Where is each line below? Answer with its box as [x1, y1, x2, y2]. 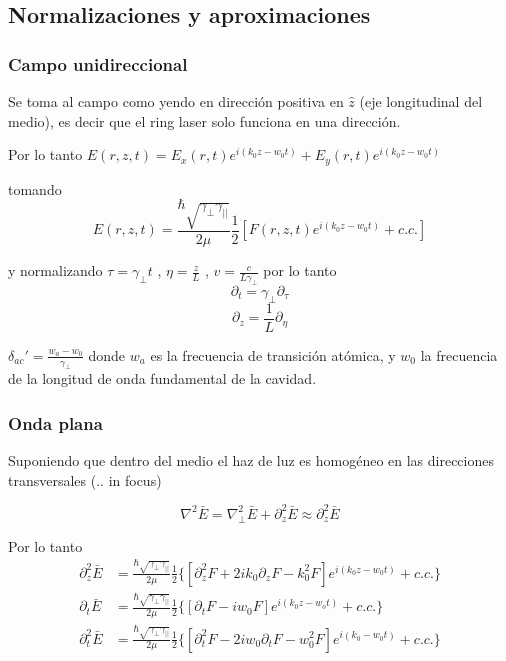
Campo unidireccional [8, 51, 188, 76]
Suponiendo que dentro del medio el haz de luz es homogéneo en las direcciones [8, 450, 494, 471]
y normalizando [8, 260, 103, 281]
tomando [8, 178, 62, 199]
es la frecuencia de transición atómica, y [150, 344, 396, 365]
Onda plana [8, 410, 103, 435]
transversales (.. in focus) [8, 469, 162, 490]
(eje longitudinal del [359, 91, 483, 111]
